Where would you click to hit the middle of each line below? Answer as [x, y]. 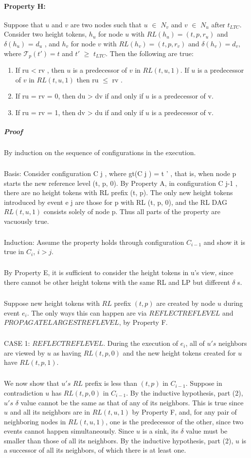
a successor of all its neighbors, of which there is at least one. [95, 450]
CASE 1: [17, 343]
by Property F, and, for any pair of [184, 412]
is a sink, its [160, 431]
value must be [207, 431]
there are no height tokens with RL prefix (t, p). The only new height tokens [118, 192]
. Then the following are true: [150, 53]
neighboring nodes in [35, 421]
